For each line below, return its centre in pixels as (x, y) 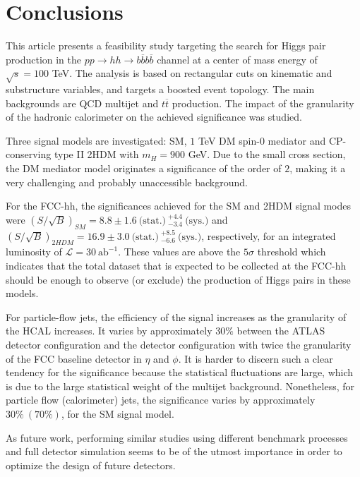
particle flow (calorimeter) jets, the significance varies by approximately (161, 400)
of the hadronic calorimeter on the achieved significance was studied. (154, 117)
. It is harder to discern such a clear (256, 358)
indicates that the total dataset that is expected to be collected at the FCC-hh (176, 266)
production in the (44, 59)
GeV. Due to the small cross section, (267, 154)
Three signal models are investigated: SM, (96, 140)
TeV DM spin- (229, 140)
